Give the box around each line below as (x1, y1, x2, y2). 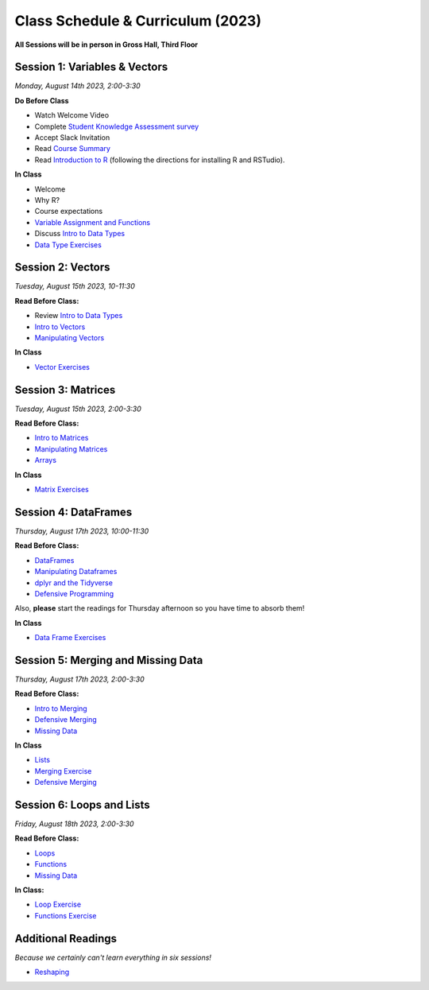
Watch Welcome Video (34, 111, 110, 120)
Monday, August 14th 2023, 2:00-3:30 (14, 81, 141, 91)
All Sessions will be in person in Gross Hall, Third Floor (14, 40, 199, 49)
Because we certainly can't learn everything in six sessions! (14, 953, 212, 962)
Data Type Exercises (34, 239, 102, 250)
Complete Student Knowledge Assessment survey (34, 122, 199, 131)
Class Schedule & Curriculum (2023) (14, 12, 262, 29)
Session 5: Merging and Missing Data (14, 653, 203, 667)
